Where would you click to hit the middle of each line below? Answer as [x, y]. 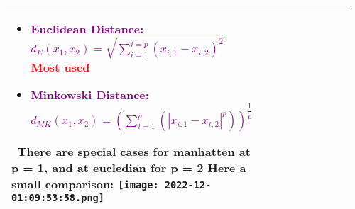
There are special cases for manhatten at [134, 152]
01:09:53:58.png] [58, 198]
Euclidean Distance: [87, 29]
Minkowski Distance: [90, 94]
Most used [60, 67]
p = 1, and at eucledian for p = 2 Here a [129, 168]
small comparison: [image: [85, 184]
